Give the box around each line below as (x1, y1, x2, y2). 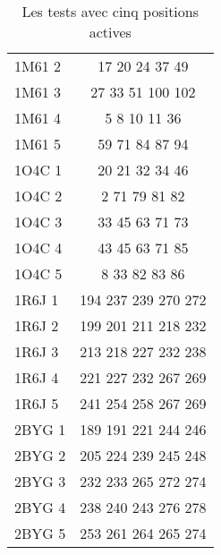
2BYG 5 (14, 523, 66, 543)
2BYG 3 (14, 471, 66, 491)
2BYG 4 (14, 497, 66, 517)
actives (89, 21, 132, 42)
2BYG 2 (14, 445, 66, 465)
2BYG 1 (14, 419, 66, 440)
